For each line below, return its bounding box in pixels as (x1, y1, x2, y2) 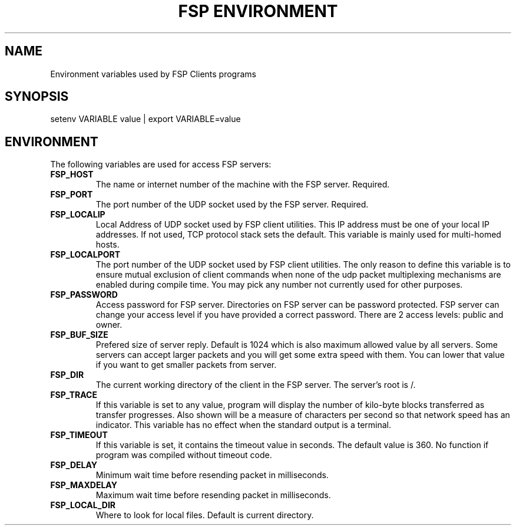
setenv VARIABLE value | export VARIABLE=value (50, 114, 241, 124)
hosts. (95, 239, 120, 250)
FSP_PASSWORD (50, 289, 118, 300)
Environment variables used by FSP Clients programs (50, 68, 256, 79)
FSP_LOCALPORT (50, 249, 121, 260)
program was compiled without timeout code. (95, 450, 272, 460)
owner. (95, 320, 123, 330)
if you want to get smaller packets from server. (95, 360, 277, 370)
